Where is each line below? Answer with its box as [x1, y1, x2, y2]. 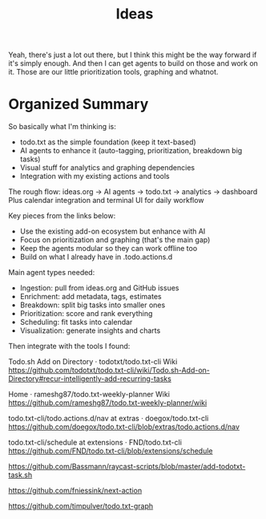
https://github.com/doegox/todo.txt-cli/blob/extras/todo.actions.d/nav [8, 422, 240, 432]
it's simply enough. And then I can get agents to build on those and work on [8, 59, 259, 68]
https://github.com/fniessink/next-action [8, 486, 143, 496]
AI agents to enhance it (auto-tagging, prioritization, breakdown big [19, 146, 243, 156]
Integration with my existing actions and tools [19, 172, 170, 181]
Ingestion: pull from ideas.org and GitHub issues [19, 283, 179, 293]
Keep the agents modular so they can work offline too [19, 244, 198, 253]
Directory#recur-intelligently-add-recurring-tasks [8, 374, 172, 383]
